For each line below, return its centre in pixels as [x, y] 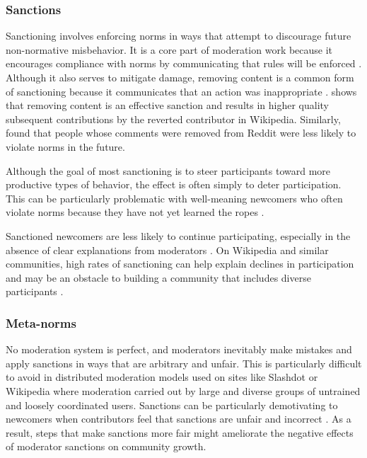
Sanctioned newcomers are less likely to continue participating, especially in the [178, 235]
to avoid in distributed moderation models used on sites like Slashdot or [162, 377]
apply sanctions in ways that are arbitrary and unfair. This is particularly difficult [184, 363]
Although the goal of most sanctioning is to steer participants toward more [168, 170]
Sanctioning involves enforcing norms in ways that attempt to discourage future [179, 36]
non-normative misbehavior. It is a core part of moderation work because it [169, 49]
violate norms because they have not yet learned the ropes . [135, 212]
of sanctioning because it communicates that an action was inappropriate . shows [181, 91]
